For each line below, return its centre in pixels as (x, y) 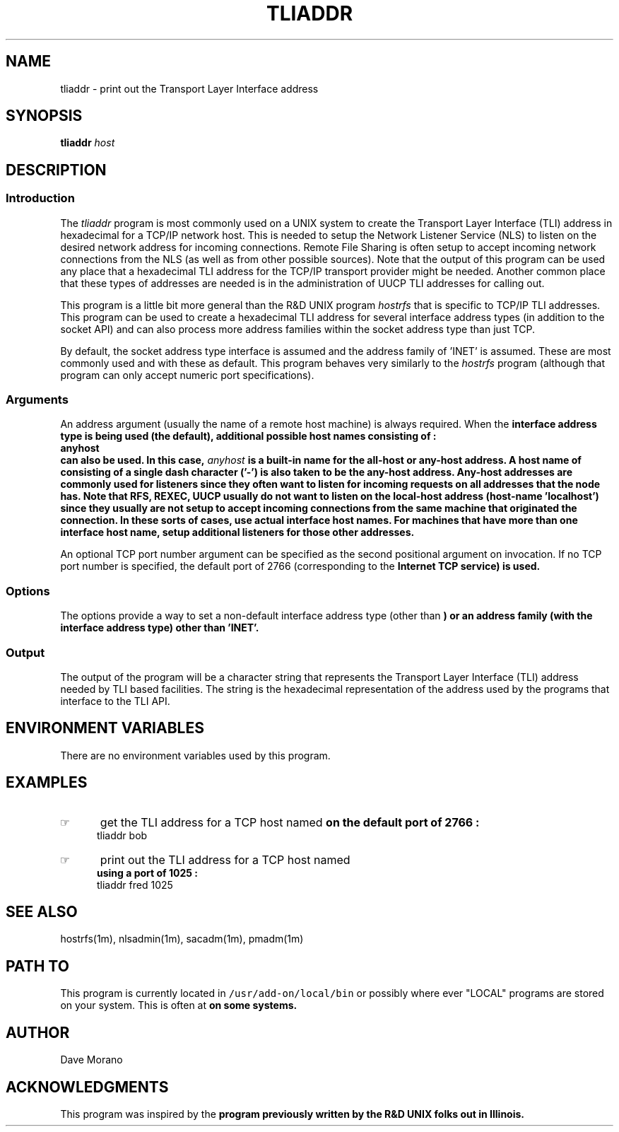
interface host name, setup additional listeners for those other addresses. (237, 532)
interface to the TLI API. (115, 701)
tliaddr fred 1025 (135, 885)
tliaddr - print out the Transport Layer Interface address (189, 88)
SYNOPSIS (44, 116)
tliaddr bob (122, 835)
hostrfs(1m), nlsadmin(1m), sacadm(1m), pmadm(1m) (182, 939)
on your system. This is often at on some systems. (179, 1005)
